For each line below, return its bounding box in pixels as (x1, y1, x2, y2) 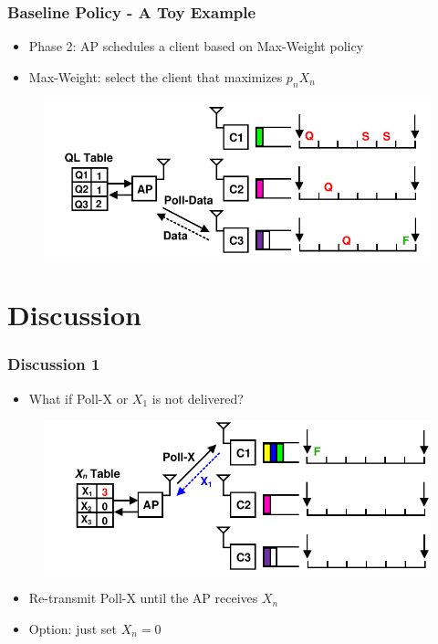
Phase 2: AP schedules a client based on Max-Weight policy (28, 37, 364, 56)
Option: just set (28, 618, 118, 638)
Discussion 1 (7, 353, 100, 375)
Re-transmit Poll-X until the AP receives (28, 588, 258, 607)
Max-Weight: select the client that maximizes (28, 67, 283, 86)
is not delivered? (151, 388, 244, 407)
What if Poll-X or (28, 388, 129, 407)
